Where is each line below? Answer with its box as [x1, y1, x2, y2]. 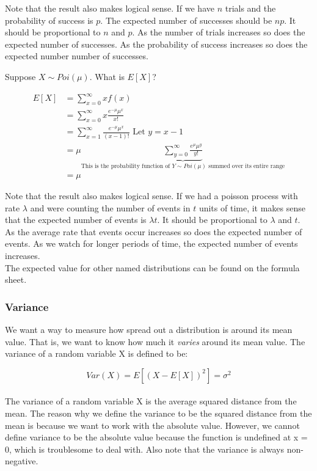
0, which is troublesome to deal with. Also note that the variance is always [5, 442, 284, 455]
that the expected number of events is [5, 213, 147, 226]
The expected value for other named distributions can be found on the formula [5, 261, 300, 274]
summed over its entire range [208, 163, 285, 170]
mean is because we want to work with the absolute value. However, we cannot [5, 418, 300, 431]
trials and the [225, 2, 276, 14]
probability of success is [5, 13, 93, 26]
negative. [5, 455, 38, 467]
